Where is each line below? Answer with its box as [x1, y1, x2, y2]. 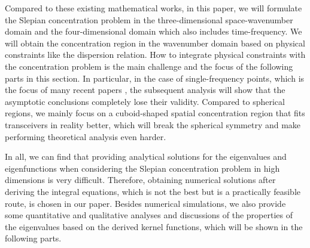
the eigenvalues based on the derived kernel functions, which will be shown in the [5, 220, 303, 232]
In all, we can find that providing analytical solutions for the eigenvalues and [5, 150, 287, 163]
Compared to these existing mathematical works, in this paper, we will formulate [5, 2, 302, 14]
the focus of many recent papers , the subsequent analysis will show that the [5, 83, 285, 96]
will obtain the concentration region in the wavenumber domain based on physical [5, 36, 305, 49]
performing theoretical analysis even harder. [5, 130, 166, 142]
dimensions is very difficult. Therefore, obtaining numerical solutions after [5, 173, 276, 186]
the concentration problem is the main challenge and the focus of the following [5, 60, 293, 72]
